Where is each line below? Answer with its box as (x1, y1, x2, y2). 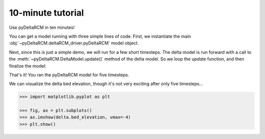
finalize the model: (9, 63, 47, 69)
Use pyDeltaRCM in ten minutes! (9, 24, 75, 30)
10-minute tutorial (9, 7, 84, 18)
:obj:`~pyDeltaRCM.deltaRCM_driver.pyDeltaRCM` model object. (9, 40, 139, 46)
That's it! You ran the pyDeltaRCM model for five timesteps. (9, 71, 130, 78)
